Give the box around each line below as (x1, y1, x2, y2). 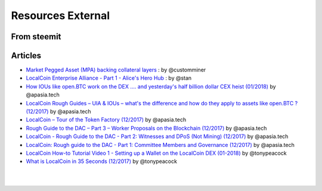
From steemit (11, 32, 61, 42)
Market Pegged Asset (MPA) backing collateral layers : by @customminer (26, 66, 206, 74)
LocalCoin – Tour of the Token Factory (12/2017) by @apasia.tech (26, 116, 187, 123)
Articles (11, 51, 42, 61)
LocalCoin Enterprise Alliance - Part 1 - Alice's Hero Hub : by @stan (26, 74, 192, 82)
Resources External (11, 9, 110, 22)
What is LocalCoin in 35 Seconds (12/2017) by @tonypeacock (26, 158, 177, 165)
